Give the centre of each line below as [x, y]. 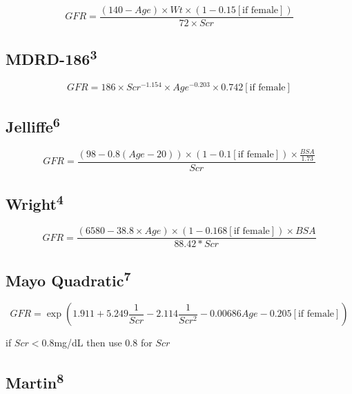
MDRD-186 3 [51, 58]
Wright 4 [35, 203]
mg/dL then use [88, 343]
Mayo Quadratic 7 [68, 278]
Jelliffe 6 [33, 125]
